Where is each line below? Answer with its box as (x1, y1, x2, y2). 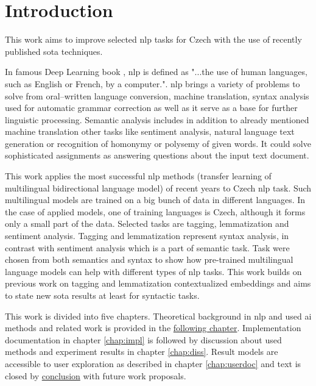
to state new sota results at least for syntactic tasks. (5, 289, 200, 301)
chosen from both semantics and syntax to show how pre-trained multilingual (5, 253, 293, 266)
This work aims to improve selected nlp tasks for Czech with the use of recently (5, 33, 302, 46)
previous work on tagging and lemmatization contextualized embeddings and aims (5, 277, 311, 290)
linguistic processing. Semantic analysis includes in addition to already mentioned (5, 113, 309, 126)
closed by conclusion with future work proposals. (5, 369, 186, 382)
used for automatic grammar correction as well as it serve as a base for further (5, 101, 298, 114)
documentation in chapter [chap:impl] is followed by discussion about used (5, 333, 282, 346)
